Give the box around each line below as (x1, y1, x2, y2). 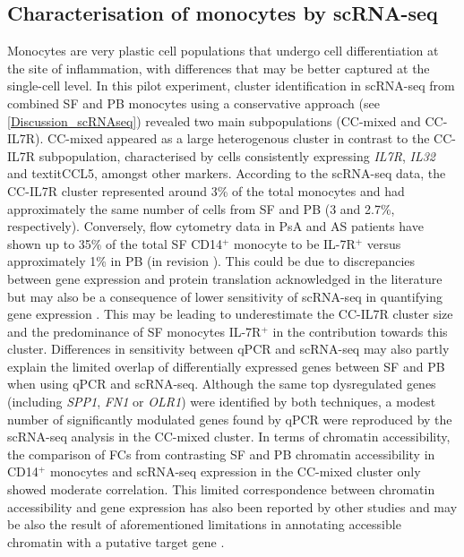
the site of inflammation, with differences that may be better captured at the (7, 58, 430, 77)
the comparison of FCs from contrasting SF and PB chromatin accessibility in (7, 444, 435, 463)
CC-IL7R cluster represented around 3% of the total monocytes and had (7, 181, 405, 200)
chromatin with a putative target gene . (7, 532, 225, 551)
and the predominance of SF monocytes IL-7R (7, 321, 262, 340)
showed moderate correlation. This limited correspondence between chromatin (7, 480, 435, 499)
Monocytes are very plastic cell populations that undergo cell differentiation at (7, 41, 439, 60)
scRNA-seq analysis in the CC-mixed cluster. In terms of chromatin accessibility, (7, 427, 451, 446)
